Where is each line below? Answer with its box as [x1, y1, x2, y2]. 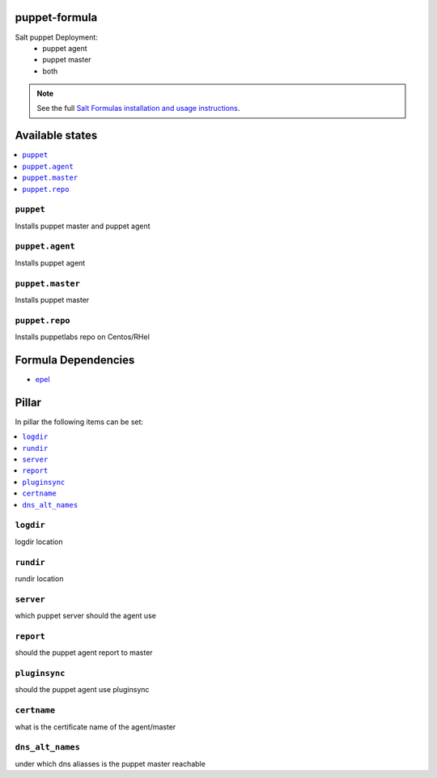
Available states [15, 129, 98, 142]
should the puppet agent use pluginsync [15, 685, 150, 695]
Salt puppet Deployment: [15, 32, 99, 42]
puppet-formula [15, 11, 98, 24]
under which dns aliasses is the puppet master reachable [15, 759, 206, 768]
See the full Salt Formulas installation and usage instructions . [36, 104, 240, 113]
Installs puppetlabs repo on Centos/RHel [15, 332, 150, 342]
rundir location [15, 573, 64, 583]
